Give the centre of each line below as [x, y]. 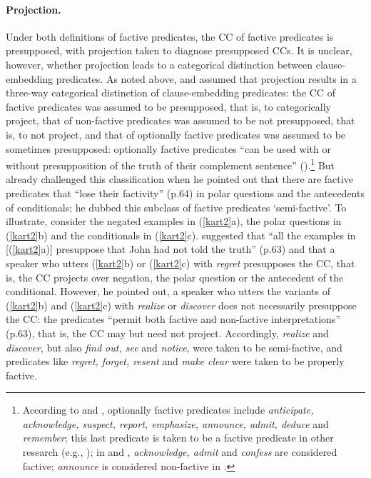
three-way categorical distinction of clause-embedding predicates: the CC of [171, 93]
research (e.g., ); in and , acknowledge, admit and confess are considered [180, 452]
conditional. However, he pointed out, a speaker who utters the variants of [168, 291]
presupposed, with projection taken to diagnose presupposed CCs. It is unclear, [179, 50]
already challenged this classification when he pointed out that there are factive [179, 179]
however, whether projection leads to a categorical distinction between [159, 64]
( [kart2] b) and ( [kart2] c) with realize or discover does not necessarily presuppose [181, 305]
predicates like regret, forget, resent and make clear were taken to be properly [175, 361]
